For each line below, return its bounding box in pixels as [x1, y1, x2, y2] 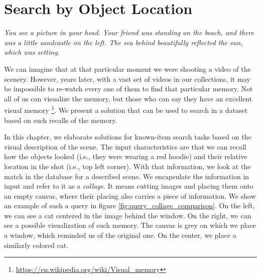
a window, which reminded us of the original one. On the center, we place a [4, 230, 236, 240]
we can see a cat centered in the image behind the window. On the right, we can [4, 210, 251, 220]
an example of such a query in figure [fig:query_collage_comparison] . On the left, [4, 200, 255, 211]
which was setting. [4, 47, 60, 57]
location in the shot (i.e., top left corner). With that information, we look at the [4, 161, 251, 171]
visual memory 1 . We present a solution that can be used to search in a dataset [4, 103, 248, 115]
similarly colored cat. [4, 239, 69, 250]
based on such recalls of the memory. [4, 114, 117, 125]
